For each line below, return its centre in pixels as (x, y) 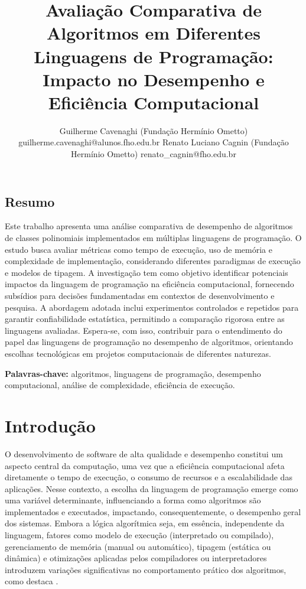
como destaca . (32, 581)
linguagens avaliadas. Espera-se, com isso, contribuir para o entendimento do (144, 330)
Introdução (50, 425)
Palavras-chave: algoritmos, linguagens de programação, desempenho (133, 373)
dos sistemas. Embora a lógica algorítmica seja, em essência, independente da (145, 523)
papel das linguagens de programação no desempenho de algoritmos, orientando (149, 342)
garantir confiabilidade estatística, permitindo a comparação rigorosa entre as (145, 319)
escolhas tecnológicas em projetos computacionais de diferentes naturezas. (138, 353)
